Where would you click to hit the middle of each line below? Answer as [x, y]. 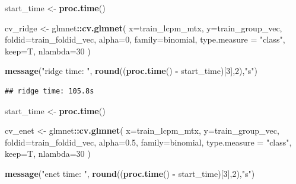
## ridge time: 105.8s [50, 91]
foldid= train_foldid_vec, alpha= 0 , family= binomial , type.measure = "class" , [145, 39]
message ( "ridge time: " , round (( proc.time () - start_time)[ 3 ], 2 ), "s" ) [131, 71]
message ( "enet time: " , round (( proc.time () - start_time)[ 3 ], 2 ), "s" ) [130, 173]
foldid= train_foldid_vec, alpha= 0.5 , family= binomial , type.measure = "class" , [148, 142]
